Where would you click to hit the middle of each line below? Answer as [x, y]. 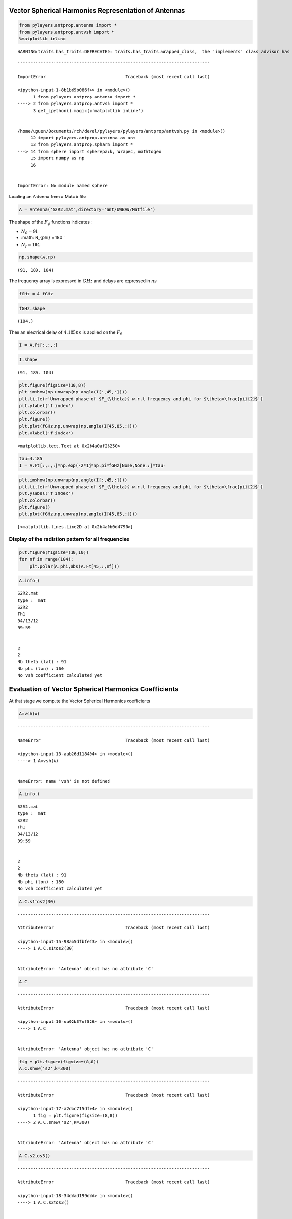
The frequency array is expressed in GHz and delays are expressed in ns [83, 281]
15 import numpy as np [57, 158]
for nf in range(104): [46, 559]
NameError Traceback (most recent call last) [114, 740]
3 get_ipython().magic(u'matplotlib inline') [88, 110]
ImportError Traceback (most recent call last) [114, 76]
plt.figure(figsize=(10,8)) [53, 385]
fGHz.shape [32, 308]
